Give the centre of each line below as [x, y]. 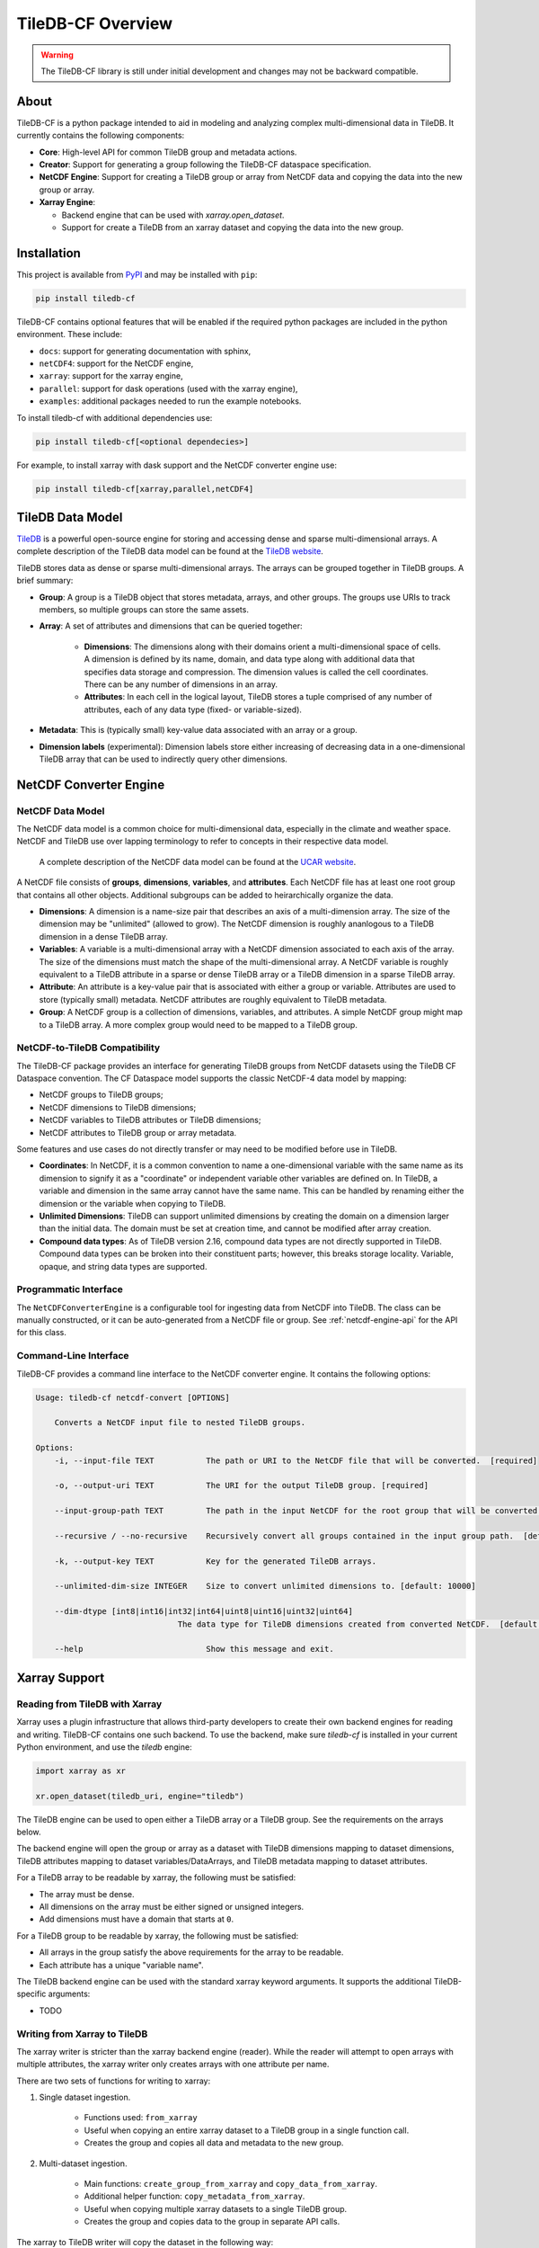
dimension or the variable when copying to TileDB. [133, 1203]
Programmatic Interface [70, 1289]
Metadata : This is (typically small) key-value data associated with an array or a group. [199, 730]
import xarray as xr [80, 1771]
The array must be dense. [87, 1894]
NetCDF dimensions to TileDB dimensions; [118, 1107]
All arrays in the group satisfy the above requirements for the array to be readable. [191, 1952]
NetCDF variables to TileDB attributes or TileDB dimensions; [150, 1120]
